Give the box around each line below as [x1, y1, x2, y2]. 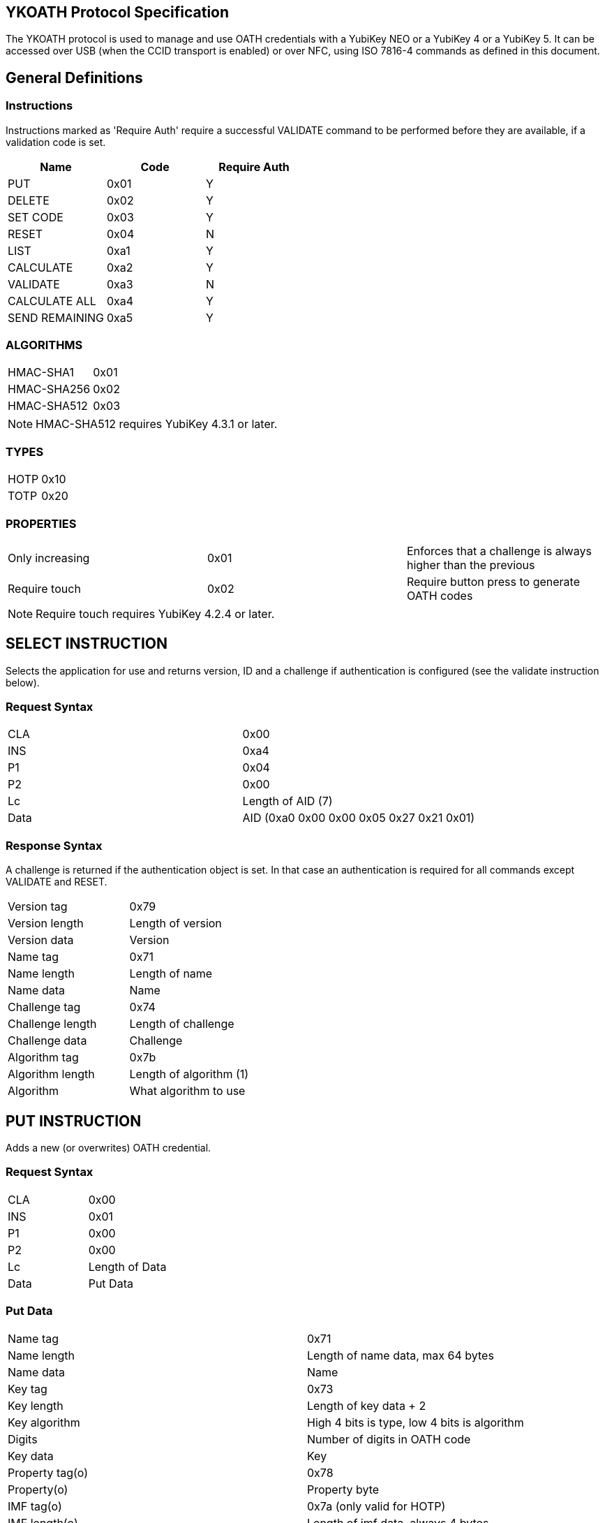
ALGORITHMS [6, 338, 83, 353]
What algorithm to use [129, 1084, 246, 1098]
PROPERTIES [6, 516, 77, 531]
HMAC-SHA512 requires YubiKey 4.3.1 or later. [36, 417, 278, 432]
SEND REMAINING [8, 310, 105, 325]
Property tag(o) [8, 1465, 89, 1480]
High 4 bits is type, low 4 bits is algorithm [307, 1415, 524, 1429]
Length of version [129, 916, 222, 931]
